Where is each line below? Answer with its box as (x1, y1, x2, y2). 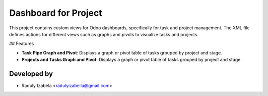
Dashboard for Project (9, 7, 102, 18)
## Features (9, 41, 34, 47)
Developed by (9, 69, 53, 78)
